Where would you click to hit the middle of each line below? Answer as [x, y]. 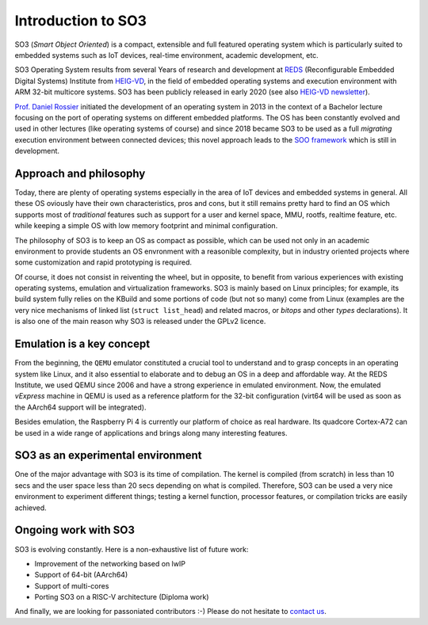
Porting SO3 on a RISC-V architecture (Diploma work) [122, 597]
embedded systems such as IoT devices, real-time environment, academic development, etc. [166, 55]
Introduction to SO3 [80, 21]
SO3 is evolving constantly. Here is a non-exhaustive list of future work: [132, 549]
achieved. [31, 508]
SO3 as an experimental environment [108, 455]
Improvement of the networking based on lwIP [110, 563]
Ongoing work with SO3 [75, 530]
